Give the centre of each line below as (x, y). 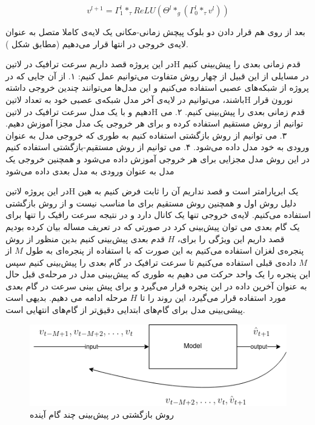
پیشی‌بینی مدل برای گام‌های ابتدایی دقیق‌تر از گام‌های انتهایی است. (125, 310)
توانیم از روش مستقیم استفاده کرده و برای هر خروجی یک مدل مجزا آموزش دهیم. (154, 123)
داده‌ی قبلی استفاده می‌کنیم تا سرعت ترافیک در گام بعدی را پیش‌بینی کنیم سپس (151, 262)
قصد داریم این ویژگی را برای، (231, 238)
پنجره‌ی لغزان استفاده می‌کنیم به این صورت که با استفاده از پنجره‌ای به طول (165, 250)
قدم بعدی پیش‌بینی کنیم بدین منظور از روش (85, 238)
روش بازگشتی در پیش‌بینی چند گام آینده (102, 414)
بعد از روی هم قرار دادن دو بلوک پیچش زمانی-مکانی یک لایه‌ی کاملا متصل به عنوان (155, 31)
